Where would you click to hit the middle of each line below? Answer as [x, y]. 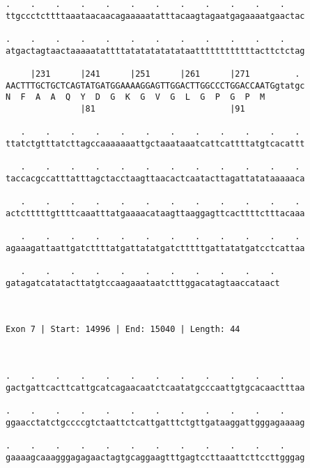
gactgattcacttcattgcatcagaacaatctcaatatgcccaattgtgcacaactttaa [155, 387]
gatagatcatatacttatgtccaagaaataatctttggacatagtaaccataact [143, 283]
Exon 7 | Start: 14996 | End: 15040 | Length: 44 [123, 330]
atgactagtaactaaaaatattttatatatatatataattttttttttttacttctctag [155, 51]
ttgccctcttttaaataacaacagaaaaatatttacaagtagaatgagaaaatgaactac [155, 16]
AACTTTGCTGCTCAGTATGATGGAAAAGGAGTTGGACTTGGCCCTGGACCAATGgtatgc [155, 85]
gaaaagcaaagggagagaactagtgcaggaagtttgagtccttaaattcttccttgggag [155, 457]
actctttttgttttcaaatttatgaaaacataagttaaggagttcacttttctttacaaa [155, 213]
